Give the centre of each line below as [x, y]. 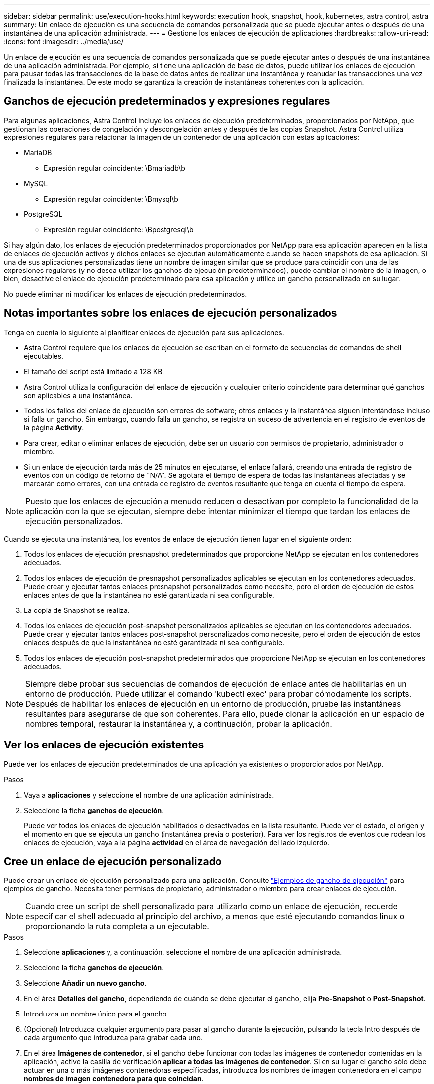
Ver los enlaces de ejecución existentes [104, 745]
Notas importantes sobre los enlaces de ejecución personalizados [171, 313]
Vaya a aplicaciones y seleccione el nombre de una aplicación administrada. [149, 795]
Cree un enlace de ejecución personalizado [113, 861]
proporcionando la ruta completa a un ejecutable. [117, 926]
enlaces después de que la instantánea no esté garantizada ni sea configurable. [154, 642]
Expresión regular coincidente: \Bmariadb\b [114, 168]
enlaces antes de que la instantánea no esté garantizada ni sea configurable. [149, 595]
